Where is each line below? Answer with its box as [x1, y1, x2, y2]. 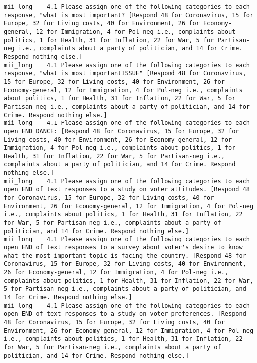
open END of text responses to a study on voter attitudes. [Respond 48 [4, 186, 250, 193]
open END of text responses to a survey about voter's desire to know [4, 244, 243, 251]
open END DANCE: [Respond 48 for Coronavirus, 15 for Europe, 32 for [4, 127, 239, 135]
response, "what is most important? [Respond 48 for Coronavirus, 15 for [4, 11, 254, 19]
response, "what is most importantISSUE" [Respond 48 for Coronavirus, [4, 70, 246, 77]
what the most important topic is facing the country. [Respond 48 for [4, 252, 246, 259]
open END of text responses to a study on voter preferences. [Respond [4, 310, 246, 318]
